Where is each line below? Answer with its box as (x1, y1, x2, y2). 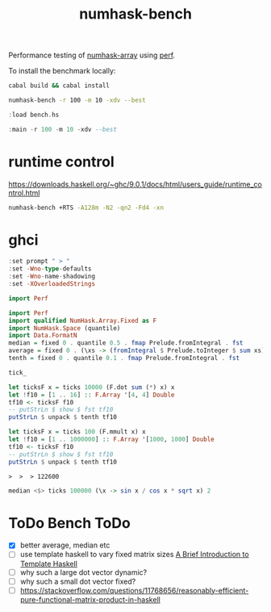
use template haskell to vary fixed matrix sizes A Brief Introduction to (19, 550, 249, 560)
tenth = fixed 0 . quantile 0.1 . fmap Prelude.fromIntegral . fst (8, 354, 240, 363)
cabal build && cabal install (8, 82, 110, 90)
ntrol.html (8, 187, 40, 198)
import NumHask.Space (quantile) (8, 324, 121, 332)
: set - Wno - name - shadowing (8, 272, 95, 281)
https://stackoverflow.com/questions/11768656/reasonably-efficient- (19, 585, 249, 595)
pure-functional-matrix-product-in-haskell (19, 594, 161, 604)
